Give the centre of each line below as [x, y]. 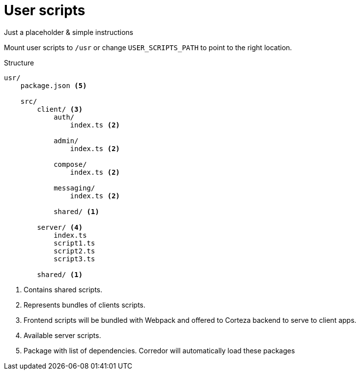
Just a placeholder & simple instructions [69, 32]
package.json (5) [54, 85]
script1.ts [74, 243]
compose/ [70, 164]
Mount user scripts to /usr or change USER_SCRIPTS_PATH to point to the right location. [148, 47]
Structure [19, 62]
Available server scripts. [62, 335]
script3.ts [74, 259]
